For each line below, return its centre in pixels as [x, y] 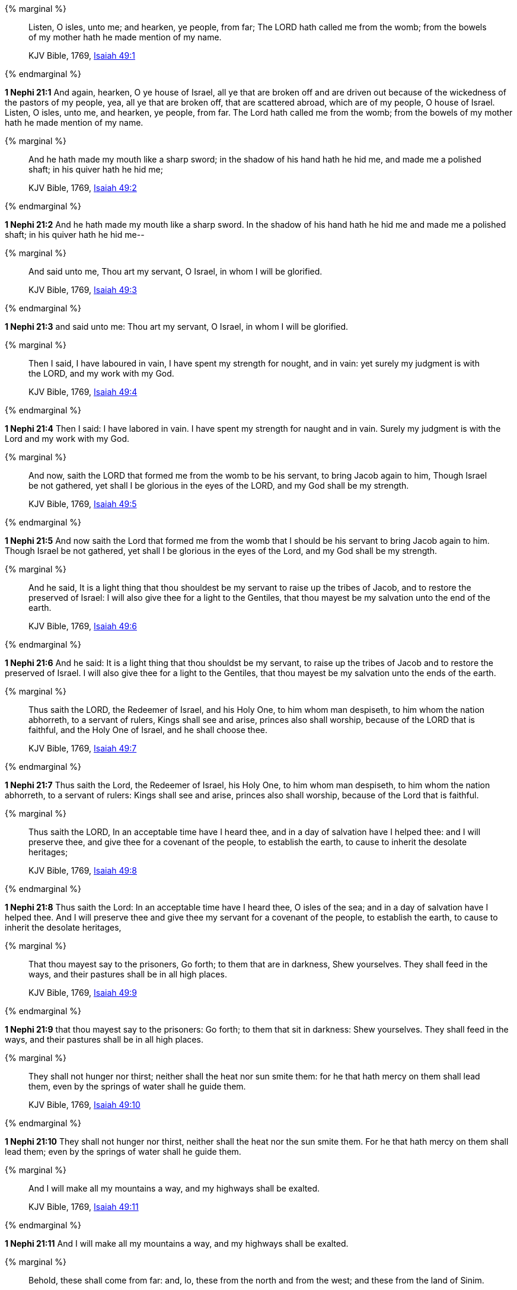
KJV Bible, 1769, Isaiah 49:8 [83, 870]
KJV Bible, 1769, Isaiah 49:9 [83, 993]
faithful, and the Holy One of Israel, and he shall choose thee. [148, 730]
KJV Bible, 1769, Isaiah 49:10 [84, 1105]
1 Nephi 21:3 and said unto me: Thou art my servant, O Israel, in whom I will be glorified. [177, 327]
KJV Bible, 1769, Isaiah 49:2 [83, 188]
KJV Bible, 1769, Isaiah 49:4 [83, 392]
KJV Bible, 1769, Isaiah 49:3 [83, 290]
